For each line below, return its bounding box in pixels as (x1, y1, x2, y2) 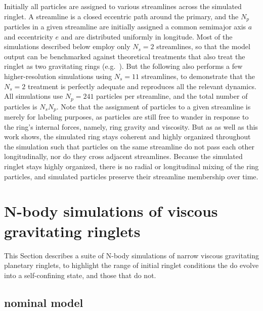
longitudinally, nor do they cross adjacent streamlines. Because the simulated (4, 151, 243, 162)
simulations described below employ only (4, 41, 130, 52)
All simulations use (4, 91, 63, 101)
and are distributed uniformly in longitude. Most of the (61, 31, 233, 42)
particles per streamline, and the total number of (96, 91, 248, 101)
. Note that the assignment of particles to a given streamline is (56, 101, 251, 111)
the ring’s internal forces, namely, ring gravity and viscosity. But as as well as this (4, 121, 258, 132)
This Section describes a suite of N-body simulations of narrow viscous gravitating (4, 250, 259, 260)
